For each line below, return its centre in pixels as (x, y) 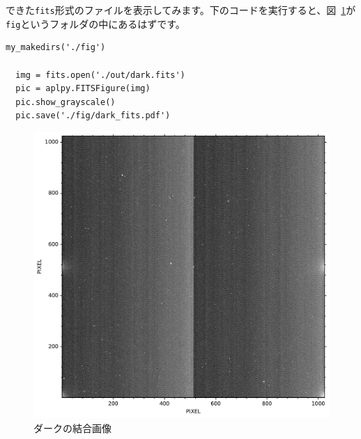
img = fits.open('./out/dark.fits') (100, 75)
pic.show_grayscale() (66, 102)
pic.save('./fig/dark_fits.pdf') (93, 116)
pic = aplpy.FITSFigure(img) (83, 89)
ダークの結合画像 (72, 428)
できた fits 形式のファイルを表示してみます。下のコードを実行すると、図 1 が (181, 10)
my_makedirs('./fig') (56, 48)
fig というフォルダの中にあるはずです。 (95, 23)
